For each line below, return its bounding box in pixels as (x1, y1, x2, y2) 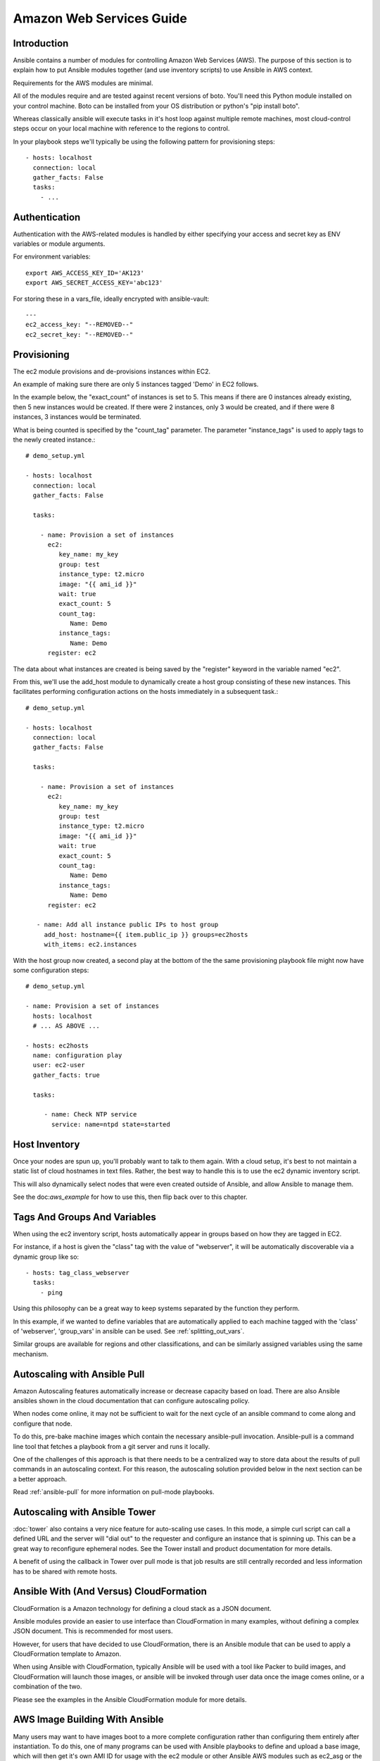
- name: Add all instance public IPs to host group (36, 921, 219, 929)
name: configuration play (32, 1052, 122, 1059)
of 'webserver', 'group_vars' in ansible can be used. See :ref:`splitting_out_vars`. (13, 1326, 245, 1335)
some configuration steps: (13, 966, 89, 974)
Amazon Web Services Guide (13, 11, 188, 26)
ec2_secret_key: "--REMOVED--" (25, 330, 134, 338)
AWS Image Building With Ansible (13, 1714, 165, 1726)
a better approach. (13, 1474, 67, 1483)
